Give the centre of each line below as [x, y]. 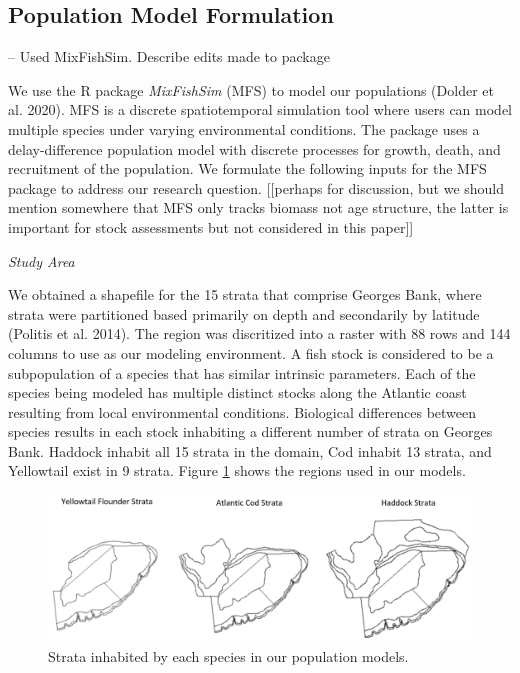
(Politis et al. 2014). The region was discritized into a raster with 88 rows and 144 [259, 333]
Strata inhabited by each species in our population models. [228, 656]
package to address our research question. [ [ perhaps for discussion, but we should [256, 187]
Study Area [41, 260]
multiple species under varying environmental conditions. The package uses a [244, 128]
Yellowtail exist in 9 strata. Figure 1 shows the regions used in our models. [237, 470]
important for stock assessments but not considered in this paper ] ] [211, 226]
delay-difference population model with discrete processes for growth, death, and [254, 148]
